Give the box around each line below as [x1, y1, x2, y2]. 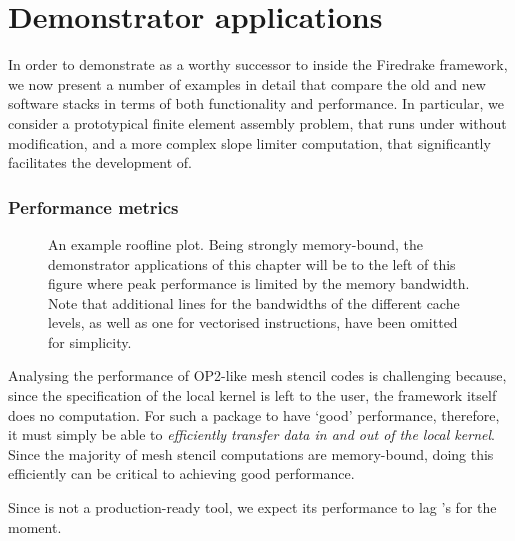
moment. [8, 516, 62, 537]
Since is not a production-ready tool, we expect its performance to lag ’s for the [8, 497, 497, 518]
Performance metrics [8, 194, 179, 219]
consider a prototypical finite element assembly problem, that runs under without [8, 112, 507, 133]
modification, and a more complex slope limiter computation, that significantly [8, 132, 491, 153]
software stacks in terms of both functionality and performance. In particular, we [8, 93, 505, 114]
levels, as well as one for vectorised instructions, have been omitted [48, 312, 458, 333]
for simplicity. [48, 331, 132, 352]
